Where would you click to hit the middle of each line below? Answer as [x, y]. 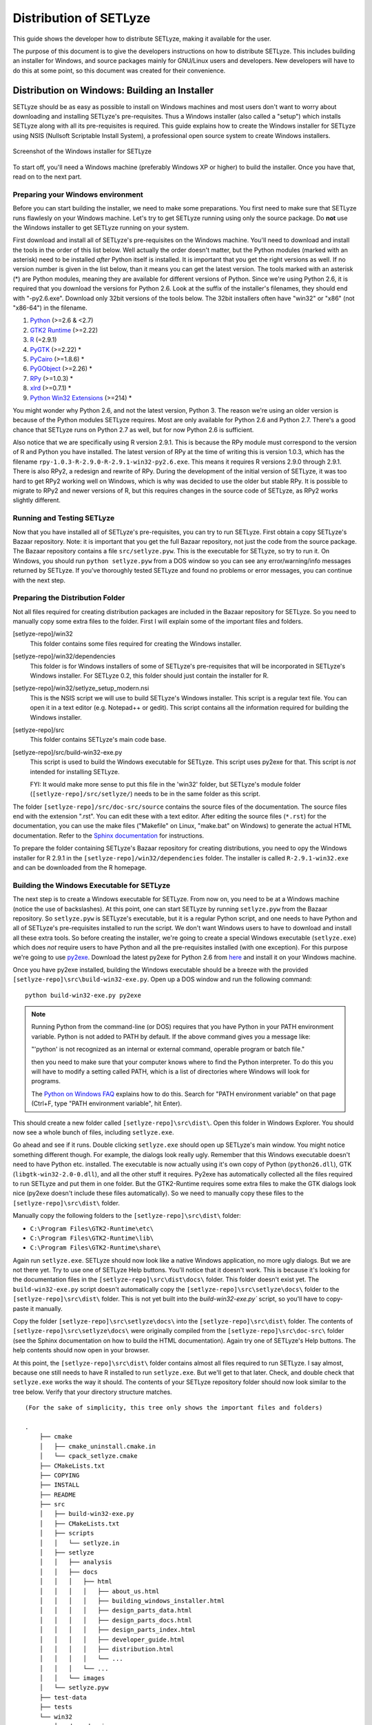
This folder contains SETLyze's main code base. [98, 740]
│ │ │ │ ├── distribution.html [106, 1649]
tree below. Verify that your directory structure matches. [92, 1392]
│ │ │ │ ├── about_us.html [99, 1591]
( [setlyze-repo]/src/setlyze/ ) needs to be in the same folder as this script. [145, 794]
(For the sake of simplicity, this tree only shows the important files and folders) [174, 1408]
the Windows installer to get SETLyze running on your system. [101, 227]
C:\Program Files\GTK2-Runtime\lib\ [92, 1238]
